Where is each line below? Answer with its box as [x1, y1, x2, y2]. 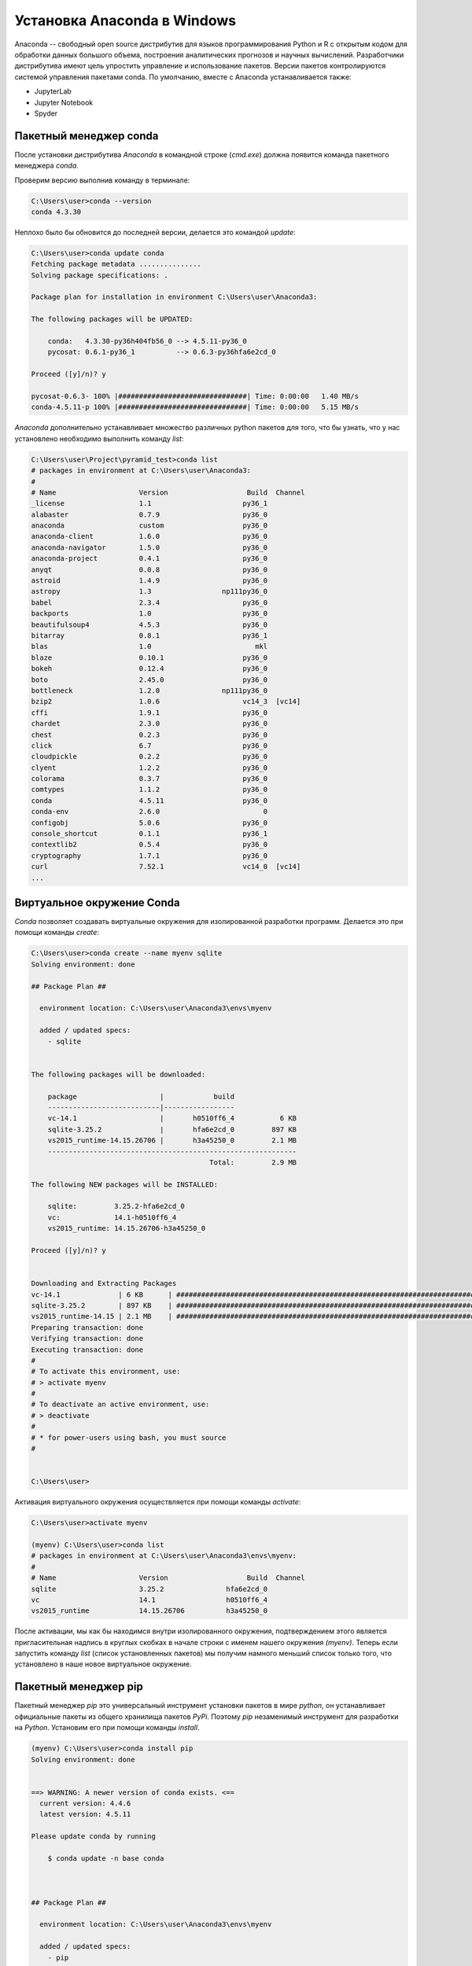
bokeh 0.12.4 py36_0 [31, 665, 268, 673]
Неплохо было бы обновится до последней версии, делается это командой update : [14, 227, 296, 237]
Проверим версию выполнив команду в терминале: [14, 175, 190, 185]
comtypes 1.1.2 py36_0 [31, 785, 268, 794]
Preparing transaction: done [31, 1323, 144, 1332]
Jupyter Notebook [34, 98, 94, 107]
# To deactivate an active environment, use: [31, 1400, 210, 1409]
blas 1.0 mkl [31, 642, 268, 651]
